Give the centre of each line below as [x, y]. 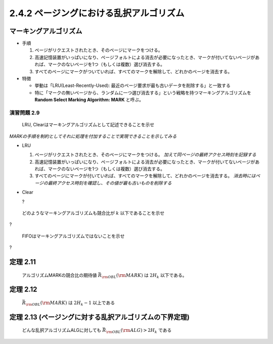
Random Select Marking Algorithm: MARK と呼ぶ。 [89, 100]
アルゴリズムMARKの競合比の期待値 [59, 275]
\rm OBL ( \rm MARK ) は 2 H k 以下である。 [144, 276]
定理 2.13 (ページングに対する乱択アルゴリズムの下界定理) [99, 317]
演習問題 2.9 [25, 113]
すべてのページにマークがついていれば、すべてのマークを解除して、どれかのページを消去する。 [133, 71]
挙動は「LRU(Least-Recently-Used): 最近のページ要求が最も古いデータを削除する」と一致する [133, 85]
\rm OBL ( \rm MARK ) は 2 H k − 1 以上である [70, 303]
